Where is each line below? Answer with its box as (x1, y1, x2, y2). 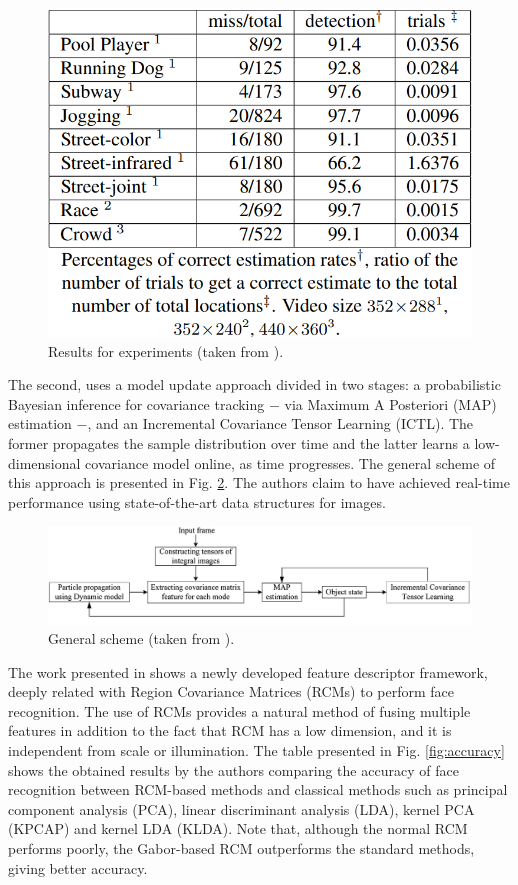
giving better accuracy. (8, 857, 148, 878)
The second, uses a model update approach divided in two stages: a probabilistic (8, 374, 501, 395)
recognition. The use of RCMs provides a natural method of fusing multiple (8, 700, 471, 721)
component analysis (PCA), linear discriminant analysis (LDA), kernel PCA (8, 798, 475, 819)
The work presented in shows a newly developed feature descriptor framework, (8, 661, 488, 682)
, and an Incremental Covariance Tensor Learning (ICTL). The (87, 413, 474, 434)
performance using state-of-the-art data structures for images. (8, 491, 386, 512)
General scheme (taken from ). (48, 628, 235, 649)
